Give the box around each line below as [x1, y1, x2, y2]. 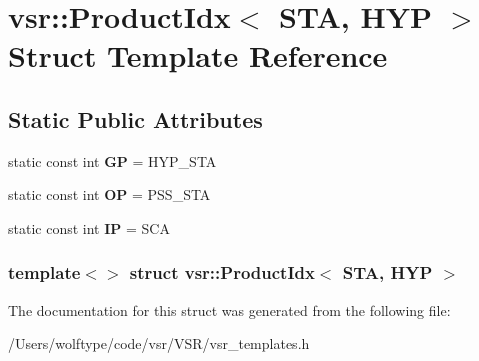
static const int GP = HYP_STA [8, 150, 217, 171]
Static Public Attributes [8, 103, 263, 134]
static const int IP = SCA [8, 217, 170, 238]
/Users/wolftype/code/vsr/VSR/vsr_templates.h [8, 333, 310, 354]
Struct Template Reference [8, 35, 388, 76]
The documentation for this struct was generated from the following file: [8, 299, 451, 320]
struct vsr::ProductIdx [129, 260, 315, 285]
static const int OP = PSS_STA [8, 184, 211, 205]
